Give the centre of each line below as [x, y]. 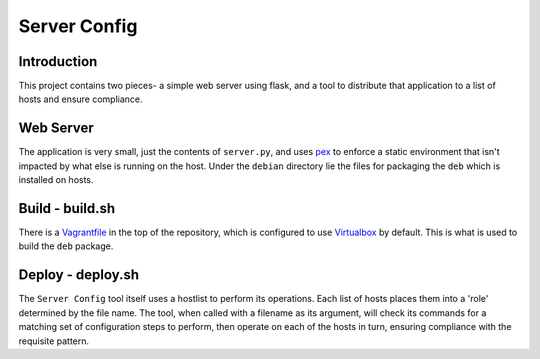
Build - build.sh [67, 208]
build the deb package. [66, 246]
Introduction [58, 61]
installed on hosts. [56, 180]
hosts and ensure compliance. [81, 99]
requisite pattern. [54, 341]
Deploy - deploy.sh [79, 275]
